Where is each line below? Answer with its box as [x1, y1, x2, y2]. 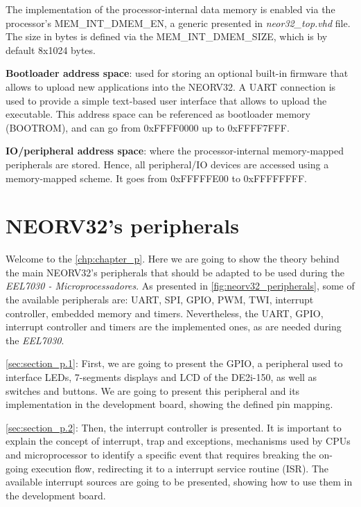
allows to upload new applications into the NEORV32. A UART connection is [6, 79, 336, 94]
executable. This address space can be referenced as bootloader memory [6, 107, 310, 121]
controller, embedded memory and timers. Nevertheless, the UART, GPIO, [6, 305, 324, 320]
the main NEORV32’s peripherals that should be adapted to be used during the [6, 265, 344, 279]
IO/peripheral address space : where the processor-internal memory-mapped [6, 143, 344, 158]
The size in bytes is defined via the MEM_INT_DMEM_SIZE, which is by [6, 29, 328, 44]
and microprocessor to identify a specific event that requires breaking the [6, 447, 316, 461]
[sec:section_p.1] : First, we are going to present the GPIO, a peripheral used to [6, 356, 343, 371]
